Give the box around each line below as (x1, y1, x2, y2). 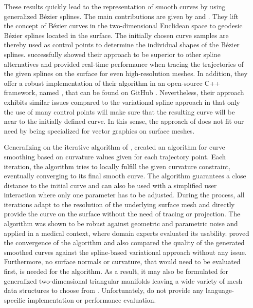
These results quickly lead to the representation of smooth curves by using (4, 1, 226, 11)
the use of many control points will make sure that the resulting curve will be (4, 106, 235, 116)
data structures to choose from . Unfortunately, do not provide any (4, 285, 203, 295)
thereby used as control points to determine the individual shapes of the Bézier (4, 39, 240, 50)
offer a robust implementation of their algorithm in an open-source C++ (4, 77, 220, 88)
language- (205, 285, 234, 295)
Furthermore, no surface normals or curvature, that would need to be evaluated (4, 256, 241, 267)
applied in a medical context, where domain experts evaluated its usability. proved (4, 228, 249, 238)
